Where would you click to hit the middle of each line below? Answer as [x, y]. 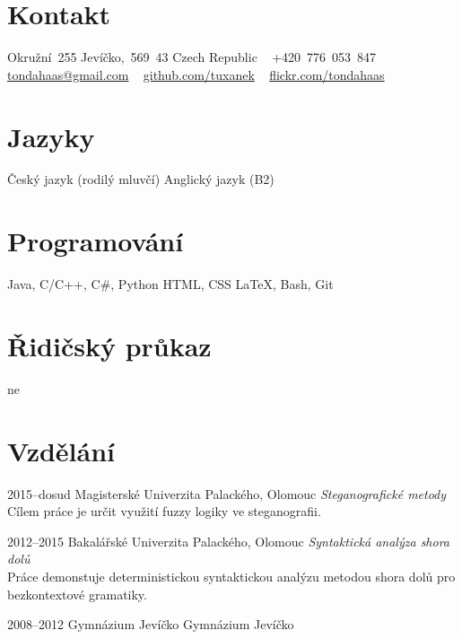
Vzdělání [61, 450]
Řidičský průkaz [109, 345]
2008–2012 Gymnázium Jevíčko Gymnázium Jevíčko [151, 624]
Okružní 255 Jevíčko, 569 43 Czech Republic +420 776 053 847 [192, 57]
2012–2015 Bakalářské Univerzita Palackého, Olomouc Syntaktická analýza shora [229, 541]
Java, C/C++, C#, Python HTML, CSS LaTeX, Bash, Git [170, 284]
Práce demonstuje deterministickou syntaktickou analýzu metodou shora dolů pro [231, 576]
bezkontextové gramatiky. [77, 594]
